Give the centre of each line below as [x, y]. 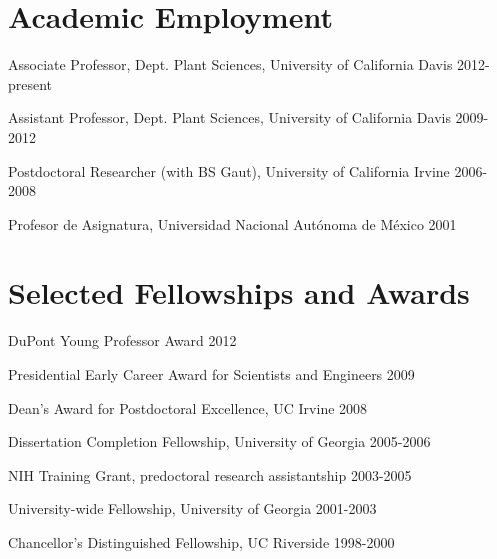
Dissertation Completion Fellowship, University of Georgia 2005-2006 [219, 441]
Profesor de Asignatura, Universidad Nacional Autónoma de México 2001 [232, 223]
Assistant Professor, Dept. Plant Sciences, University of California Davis [229, 117]
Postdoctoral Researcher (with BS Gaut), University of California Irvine [229, 170]
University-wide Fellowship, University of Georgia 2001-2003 [192, 508]
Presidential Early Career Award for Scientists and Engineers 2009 [211, 374]
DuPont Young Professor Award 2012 [122, 340]
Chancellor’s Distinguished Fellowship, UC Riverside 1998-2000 [201, 541]
